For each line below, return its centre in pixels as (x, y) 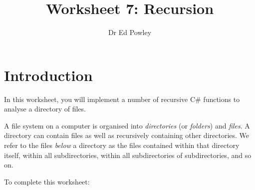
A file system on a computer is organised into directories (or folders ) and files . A (127, 125)
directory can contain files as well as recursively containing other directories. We (127, 135)
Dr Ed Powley (130, 32)
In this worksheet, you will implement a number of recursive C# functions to (122, 99)
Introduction (48, 75)
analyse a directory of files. (45, 109)
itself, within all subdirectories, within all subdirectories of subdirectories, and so (128, 155)
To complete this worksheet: (47, 181)
